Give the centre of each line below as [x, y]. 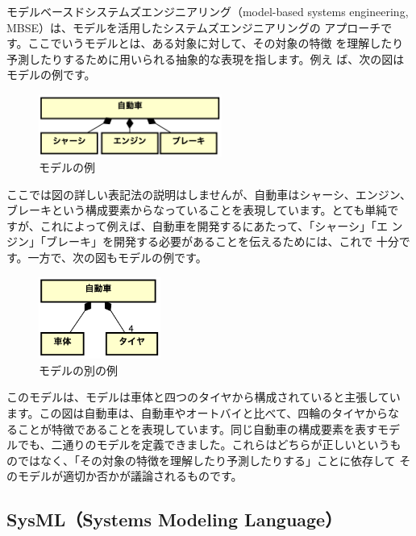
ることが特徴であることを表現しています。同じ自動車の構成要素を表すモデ [204, 428]
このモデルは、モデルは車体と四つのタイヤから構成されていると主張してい [204, 397]
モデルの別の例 [78, 370]
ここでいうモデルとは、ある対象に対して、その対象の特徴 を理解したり [216, 43]
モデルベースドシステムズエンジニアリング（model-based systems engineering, [208, 11]
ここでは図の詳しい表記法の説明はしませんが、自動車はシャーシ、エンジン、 [209, 194]
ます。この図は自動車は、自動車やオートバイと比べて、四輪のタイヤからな [203, 413]
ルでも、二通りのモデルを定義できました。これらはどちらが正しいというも [204, 445]
